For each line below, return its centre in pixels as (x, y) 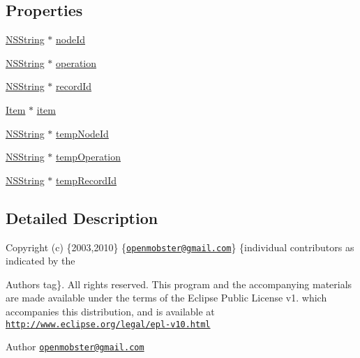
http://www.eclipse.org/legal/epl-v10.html (108, 324)
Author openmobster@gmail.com (75, 346)
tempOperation (89, 157)
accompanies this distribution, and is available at (110, 311)
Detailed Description (82, 217)
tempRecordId (86, 180)
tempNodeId (82, 133)
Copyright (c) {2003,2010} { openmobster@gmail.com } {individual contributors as (180, 247)
